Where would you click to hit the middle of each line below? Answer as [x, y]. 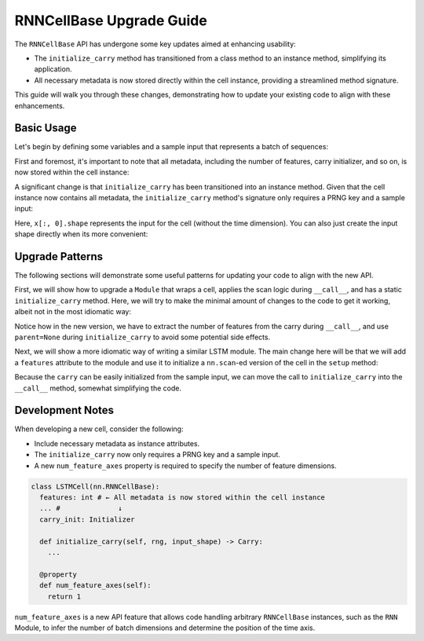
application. [53, 69]
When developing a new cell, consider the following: [99, 429]
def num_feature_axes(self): [96, 586]
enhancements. [40, 105]
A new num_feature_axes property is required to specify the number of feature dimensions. [185, 465]
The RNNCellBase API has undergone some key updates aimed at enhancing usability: [155, 44]
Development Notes [64, 410]
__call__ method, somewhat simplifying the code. [98, 388]
